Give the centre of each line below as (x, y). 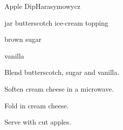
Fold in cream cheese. (37, 105)
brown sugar (23, 39)
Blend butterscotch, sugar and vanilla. (62, 72)
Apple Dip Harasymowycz (43, 6)
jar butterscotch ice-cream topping (56, 22)
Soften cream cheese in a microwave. (59, 88)
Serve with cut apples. (38, 122)
